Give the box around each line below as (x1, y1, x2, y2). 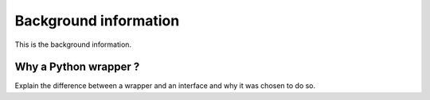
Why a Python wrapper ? (14, 60, 140, 74)
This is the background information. (14, 40, 131, 49)
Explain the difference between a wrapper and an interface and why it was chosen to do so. (14, 81, 316, 90)
